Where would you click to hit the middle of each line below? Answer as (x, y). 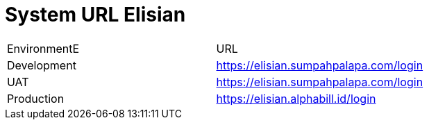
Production (36, 98)
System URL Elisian (95, 15)
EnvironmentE (43, 48)
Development (42, 65)
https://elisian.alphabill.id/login (296, 98)
